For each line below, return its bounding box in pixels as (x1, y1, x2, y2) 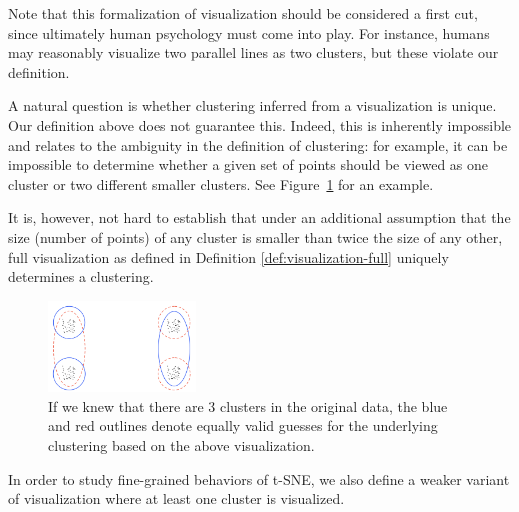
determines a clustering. (8, 266, 154, 287)
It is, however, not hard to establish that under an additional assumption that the (8, 207, 511, 228)
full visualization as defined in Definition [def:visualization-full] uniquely (8, 246, 449, 267)
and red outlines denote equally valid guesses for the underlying (48, 415, 438, 436)
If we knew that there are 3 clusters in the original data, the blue (48, 395, 448, 416)
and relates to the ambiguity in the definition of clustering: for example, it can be (8, 134, 508, 155)
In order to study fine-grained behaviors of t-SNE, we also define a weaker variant (8, 468, 510, 489)
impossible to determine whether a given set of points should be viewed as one (8, 154, 489, 175)
